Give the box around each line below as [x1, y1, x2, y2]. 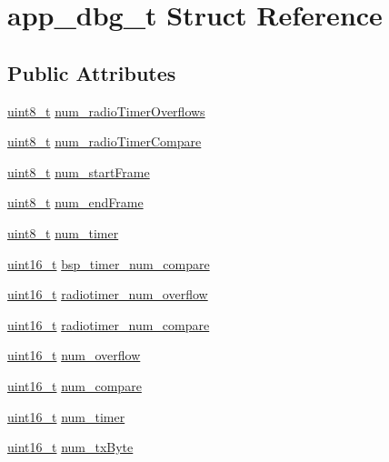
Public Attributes [7, 58, 176, 86]
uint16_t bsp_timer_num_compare [7, 254, 210, 273]
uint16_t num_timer [7, 407, 125, 426]
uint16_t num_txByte [7, 437, 134, 457]
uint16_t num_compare [7, 376, 142, 395]
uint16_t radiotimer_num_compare [7, 315, 210, 334]
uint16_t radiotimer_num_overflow [7, 285, 208, 304]
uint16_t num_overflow [7, 346, 141, 365]
